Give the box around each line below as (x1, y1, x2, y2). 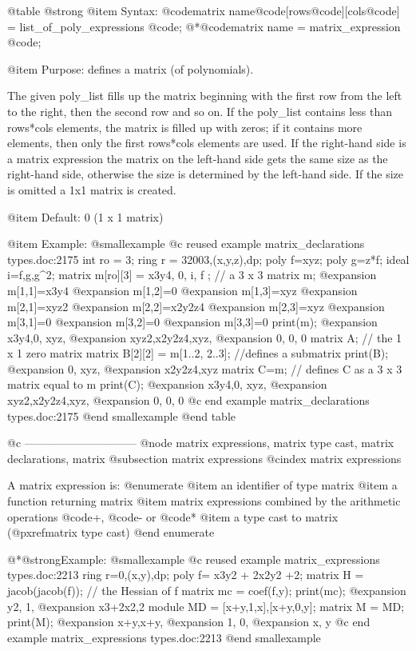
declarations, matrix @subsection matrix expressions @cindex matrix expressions (7, 449, 402, 466)
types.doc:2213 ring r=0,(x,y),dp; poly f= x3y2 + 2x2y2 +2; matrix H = (7, 566, 364, 583)
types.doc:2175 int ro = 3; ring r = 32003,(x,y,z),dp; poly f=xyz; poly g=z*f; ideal (7, 250, 410, 267)
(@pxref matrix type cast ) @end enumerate (7, 524, 215, 541)
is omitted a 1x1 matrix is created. (7, 181, 176, 198)
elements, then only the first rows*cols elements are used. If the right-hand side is (7, 134, 406, 151)
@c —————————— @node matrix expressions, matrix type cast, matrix (7, 434, 394, 451)
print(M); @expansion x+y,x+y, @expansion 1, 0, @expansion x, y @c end (7, 613, 370, 630)
